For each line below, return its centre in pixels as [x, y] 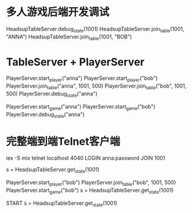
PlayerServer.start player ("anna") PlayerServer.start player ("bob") [82, 79]
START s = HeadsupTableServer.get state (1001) [62, 204]
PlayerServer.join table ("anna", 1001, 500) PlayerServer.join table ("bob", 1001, [96, 87]
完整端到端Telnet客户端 [63, 141]
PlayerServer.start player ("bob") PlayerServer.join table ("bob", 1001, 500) [91, 183]
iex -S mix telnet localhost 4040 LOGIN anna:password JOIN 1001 [86, 158]
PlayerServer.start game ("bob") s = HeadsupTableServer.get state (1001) [90, 191]
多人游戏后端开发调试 [58, 12]
